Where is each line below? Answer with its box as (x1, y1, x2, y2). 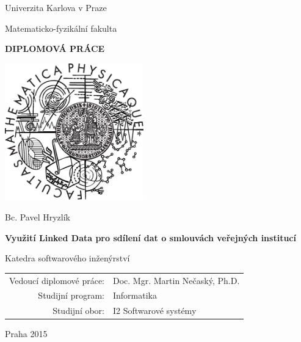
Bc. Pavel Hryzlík (5, 211, 70, 224)
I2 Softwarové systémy (113, 304, 197, 317)
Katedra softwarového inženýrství (5, 252, 130, 264)
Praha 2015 (5, 327, 48, 340)
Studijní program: (38, 289, 104, 302)
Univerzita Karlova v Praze (5, 1, 107, 13)
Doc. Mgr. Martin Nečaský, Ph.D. (113, 274, 240, 286)
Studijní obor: (53, 304, 104, 317)
